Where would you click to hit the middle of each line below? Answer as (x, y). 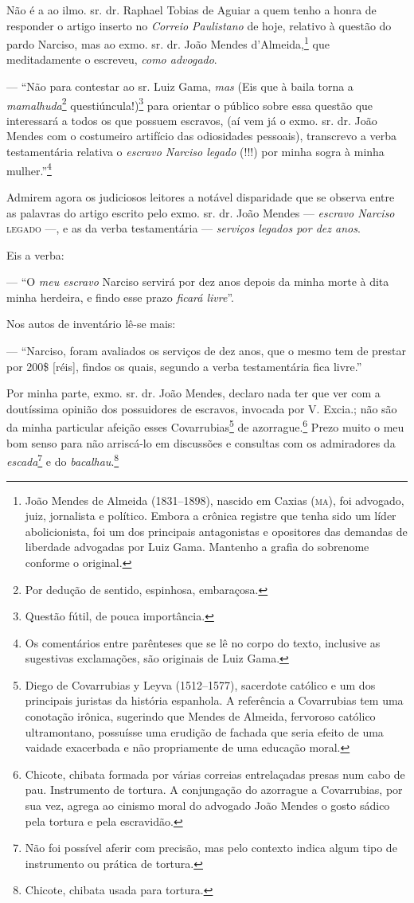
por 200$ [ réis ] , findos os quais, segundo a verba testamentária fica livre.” (184, 366)
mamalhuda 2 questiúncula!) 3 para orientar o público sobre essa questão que (190, 104)
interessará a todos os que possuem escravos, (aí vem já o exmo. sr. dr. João (192, 120)
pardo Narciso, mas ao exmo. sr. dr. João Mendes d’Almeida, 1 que (168, 43)
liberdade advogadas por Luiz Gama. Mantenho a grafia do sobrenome (197, 547)
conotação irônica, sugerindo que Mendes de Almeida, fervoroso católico (200, 716)
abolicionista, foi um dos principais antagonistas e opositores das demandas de (216, 531)
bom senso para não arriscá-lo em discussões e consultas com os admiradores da (201, 442)
